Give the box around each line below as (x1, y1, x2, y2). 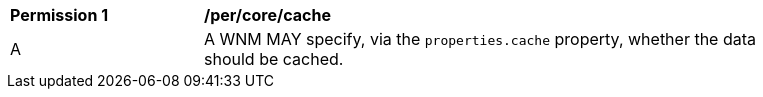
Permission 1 (10, 5, 109, 25)
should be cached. (204, 49, 344, 69)
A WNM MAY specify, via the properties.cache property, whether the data (204, 29, 757, 49)
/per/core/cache (204, 5, 331, 25)
